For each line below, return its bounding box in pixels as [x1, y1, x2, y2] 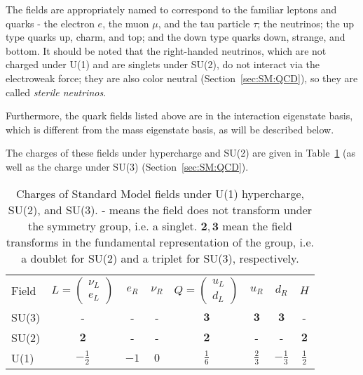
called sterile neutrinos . [6, 84, 107, 99]
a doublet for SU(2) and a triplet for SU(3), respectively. [21, 249, 299, 266]
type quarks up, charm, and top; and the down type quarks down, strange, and [6, 29, 345, 44]
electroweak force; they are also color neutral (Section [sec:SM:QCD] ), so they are [6, 70, 358, 85]
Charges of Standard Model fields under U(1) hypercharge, [15, 185, 305, 202]
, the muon [102, 15, 149, 30]
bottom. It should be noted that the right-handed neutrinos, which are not [6, 43, 327, 58]
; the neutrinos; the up [257, 15, 355, 30]
